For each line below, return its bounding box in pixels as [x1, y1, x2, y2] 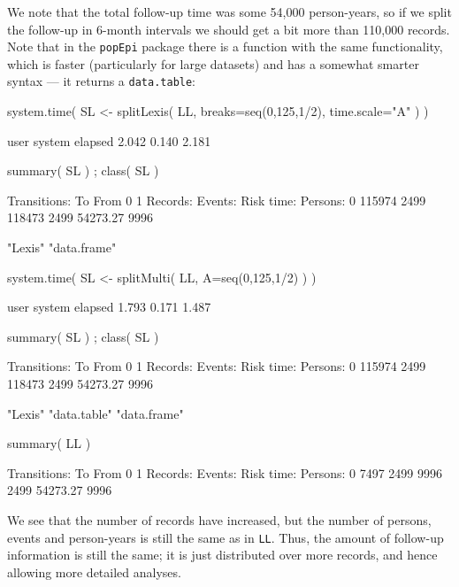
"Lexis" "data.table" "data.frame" [7, 404, 184, 422]
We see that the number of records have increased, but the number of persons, [7, 511, 432, 529]
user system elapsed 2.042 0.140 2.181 [7, 131, 211, 150]
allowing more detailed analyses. [7, 562, 181, 581]
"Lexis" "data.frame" [7, 238, 117, 257]
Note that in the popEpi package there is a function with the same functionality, [7, 37, 443, 56]
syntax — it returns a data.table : [7, 72, 196, 90]
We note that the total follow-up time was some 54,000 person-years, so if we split [7, 3, 452, 20]
